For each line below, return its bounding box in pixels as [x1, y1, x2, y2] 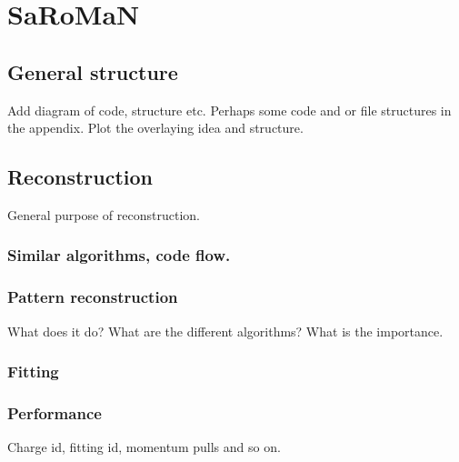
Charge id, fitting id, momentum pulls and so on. [7, 437, 281, 457]
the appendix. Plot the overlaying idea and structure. [7, 118, 304, 137]
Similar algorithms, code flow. [7, 244, 231, 266]
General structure [7, 57, 178, 85]
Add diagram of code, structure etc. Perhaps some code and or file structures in [7, 100, 452, 119]
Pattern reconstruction [7, 286, 178, 308]
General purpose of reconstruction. [7, 205, 200, 224]
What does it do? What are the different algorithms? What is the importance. [7, 321, 444, 340]
